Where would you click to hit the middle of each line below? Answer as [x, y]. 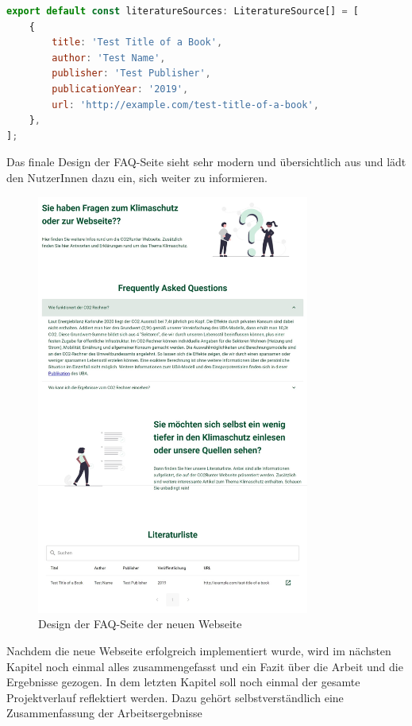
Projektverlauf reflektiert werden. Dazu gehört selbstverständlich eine [175, 697]
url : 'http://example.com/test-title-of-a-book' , [185, 105]
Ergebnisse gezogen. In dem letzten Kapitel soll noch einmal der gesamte [183, 682]
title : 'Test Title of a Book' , [137, 43]
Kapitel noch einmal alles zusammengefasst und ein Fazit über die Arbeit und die [205, 666]
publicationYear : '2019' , [120, 89]
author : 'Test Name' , [109, 58]
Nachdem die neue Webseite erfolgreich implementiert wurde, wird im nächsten [199, 651]
